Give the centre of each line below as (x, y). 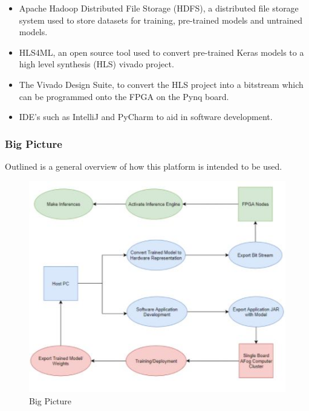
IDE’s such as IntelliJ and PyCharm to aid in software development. (146, 117)
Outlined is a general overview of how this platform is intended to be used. (144, 166)
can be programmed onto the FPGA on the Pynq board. (124, 96)
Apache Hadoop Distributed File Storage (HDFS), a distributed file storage (159, 8)
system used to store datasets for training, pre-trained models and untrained (161, 20)
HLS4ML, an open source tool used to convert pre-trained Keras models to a (161, 52)
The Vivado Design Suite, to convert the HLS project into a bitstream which (161, 84)
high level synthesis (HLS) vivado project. (96, 64)
